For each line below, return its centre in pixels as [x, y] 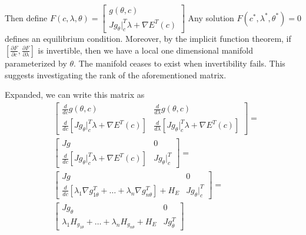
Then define [26, 17]
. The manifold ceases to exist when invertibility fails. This [179, 63]
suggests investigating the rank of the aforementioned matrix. [116, 75]
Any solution [211, 17]
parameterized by [36, 63]
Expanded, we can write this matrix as [75, 95]
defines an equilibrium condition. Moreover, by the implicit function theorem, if [148, 39]
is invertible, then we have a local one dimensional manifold [145, 50]
